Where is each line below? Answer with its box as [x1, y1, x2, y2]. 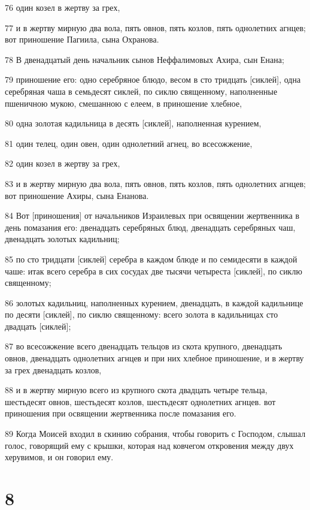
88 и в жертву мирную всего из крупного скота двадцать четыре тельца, [5, 384, 268, 396]
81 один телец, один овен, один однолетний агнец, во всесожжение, [5, 137, 253, 149]
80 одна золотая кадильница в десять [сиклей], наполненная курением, [5, 117, 262, 129]
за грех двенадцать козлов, [5, 363, 102, 376]
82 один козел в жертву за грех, [5, 157, 120, 170]
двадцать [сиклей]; [5, 319, 71, 332]
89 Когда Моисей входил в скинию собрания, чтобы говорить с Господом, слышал [5, 427, 306, 440]
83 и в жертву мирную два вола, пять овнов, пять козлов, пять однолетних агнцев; [5, 177, 306, 189]
